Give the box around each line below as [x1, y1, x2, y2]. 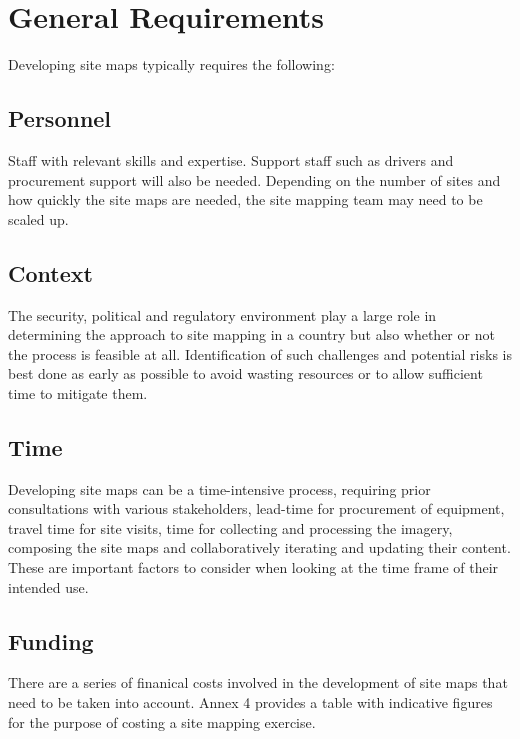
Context [8, 257, 93, 288]
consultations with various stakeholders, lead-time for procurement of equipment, [8, 498, 505, 519]
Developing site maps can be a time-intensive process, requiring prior [8, 478, 431, 499]
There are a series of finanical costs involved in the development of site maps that [8, 672, 508, 693]
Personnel [8, 103, 112, 134]
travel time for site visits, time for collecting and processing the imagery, [8, 517, 453, 538]
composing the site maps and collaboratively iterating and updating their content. [8, 537, 511, 558]
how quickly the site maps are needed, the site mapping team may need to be [8, 189, 483, 210]
